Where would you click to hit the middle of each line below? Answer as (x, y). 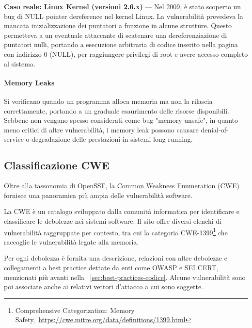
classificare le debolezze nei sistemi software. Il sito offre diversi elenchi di (113, 221)
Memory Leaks (29, 82)
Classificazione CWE (57, 165)
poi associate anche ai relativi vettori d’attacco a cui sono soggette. (104, 287)
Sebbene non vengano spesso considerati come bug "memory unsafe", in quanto (121, 120)
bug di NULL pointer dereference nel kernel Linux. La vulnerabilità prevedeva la (124, 16)
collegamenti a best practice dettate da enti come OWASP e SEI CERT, (111, 267)
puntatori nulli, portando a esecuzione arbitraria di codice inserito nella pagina (121, 44)
